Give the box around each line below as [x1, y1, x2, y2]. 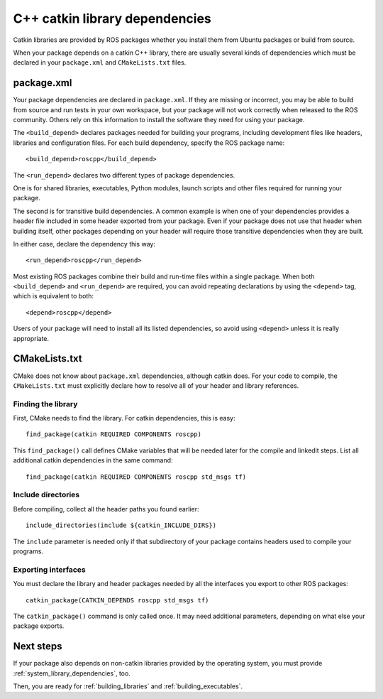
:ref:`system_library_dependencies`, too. [13, 668, 131, 678]
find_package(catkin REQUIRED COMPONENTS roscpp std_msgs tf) [26, 472, 247, 481]
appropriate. [13, 334, 50, 342]
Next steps [13, 640, 62, 653]
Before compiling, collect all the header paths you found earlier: [13, 504, 199, 513]
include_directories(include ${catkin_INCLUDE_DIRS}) [26, 521, 216, 529]
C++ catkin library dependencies [13, 11, 212, 26]
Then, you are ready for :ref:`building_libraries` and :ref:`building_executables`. [13, 682, 243, 690]
